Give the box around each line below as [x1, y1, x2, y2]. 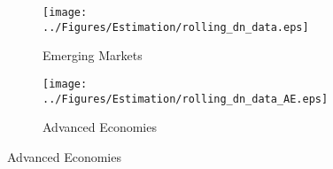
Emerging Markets [43, 46, 143, 65]
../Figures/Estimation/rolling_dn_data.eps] [43, 20, 309, 34]
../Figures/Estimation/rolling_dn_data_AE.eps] [43, 92, 329, 105]
